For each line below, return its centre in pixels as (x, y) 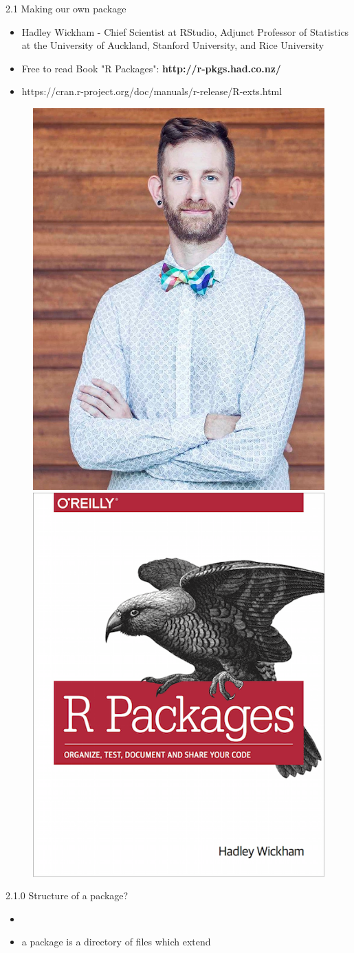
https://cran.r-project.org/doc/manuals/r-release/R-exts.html (152, 91)
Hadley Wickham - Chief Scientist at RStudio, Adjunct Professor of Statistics (185, 31)
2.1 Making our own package (66, 8)
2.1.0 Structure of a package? (67, 895)
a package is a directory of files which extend (116, 942)
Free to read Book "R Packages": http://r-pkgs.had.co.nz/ (151, 68)
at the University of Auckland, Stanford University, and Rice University (173, 45)
